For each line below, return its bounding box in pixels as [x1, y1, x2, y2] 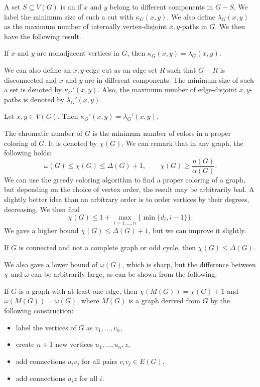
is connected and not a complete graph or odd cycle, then [19, 242, 196, 252]
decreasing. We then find [4, 204, 80, 214]
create [16, 339, 35, 349]
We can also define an [4, 64, 71, 75]
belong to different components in [109, 2, 213, 12]
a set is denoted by [4, 84, 62, 95]
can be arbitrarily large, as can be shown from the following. [31, 269, 217, 279]
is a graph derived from [128, 295, 200, 306]
